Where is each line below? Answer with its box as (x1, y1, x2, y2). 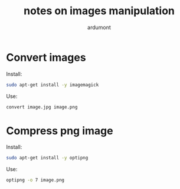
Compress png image (6, 124, 113, 137)
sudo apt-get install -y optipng (6, 155, 89, 161)
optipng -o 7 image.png (6, 177, 65, 183)
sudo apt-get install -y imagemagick (6, 82, 99, 88)
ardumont (87, 24, 111, 31)
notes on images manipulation (23, 4, 175, 18)
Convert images (6, 50, 87, 64)
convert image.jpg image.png (6, 104, 78, 110)
